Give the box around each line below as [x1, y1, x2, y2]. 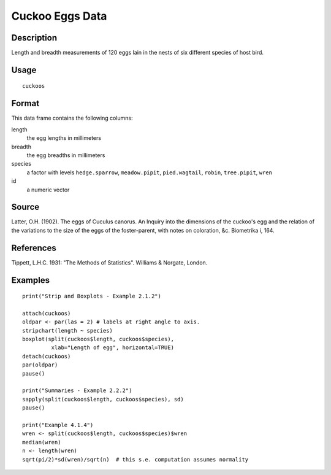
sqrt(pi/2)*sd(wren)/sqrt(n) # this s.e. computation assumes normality [22, 456, 249, 463]
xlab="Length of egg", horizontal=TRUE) [51, 344, 175, 351]
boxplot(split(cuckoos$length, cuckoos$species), [22, 336, 175, 343]
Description [11, 33, 58, 43]
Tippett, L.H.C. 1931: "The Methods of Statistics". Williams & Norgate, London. [11, 258, 208, 266]
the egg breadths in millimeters [26, 151, 105, 159]
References [11, 242, 56, 253]
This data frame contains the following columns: [11, 114, 133, 122]
